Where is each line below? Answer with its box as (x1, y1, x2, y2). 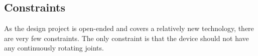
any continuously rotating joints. (4, 42, 104, 53)
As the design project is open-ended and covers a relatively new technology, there (4, 23, 254, 33)
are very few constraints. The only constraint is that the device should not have (4, 32, 249, 43)
